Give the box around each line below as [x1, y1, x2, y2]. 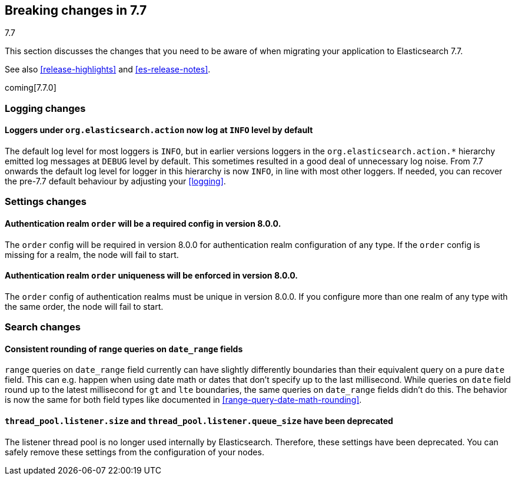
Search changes [5, 321, 81, 333]
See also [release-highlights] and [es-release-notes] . [5, 64, 211, 75]
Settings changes [5, 196, 87, 208]
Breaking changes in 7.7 [5, 3, 147, 18]
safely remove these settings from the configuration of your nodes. [5, 446, 264, 457]
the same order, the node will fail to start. [5, 301, 164, 312]
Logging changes [5, 102, 86, 114]
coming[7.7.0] [5, 82, 57, 93]
